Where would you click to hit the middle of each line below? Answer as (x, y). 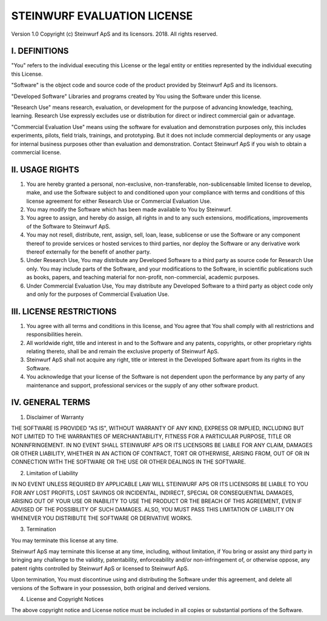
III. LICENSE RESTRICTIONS (64, 311)
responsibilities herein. (54, 334)
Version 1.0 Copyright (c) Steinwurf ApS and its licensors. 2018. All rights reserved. (114, 34)
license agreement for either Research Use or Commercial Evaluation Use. (119, 201)
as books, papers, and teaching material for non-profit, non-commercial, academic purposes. (143, 277)
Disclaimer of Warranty (55, 417)
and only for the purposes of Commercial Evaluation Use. (98, 294)
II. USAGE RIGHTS (45, 169)
